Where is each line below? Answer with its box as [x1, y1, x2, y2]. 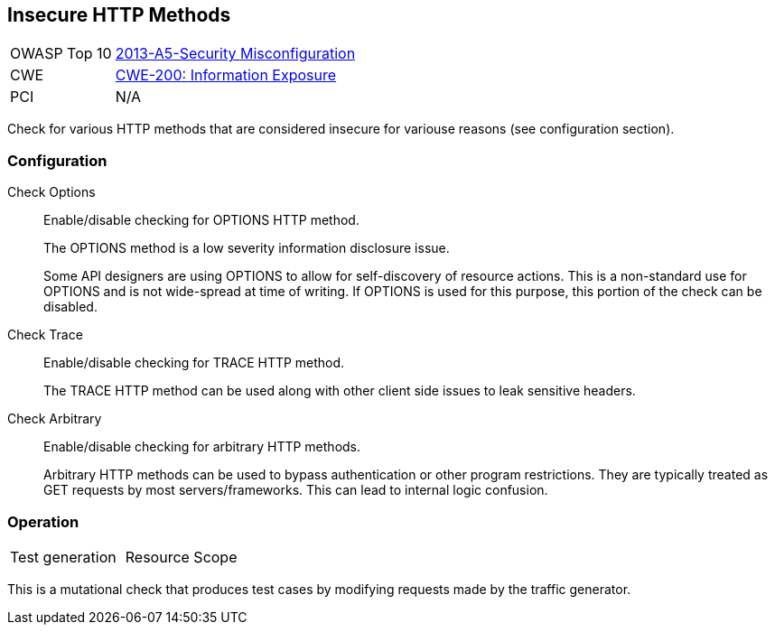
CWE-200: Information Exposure [115, 66, 337, 85]
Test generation [10, 547, 117, 566]
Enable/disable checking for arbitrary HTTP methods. [43, 439, 361, 455]
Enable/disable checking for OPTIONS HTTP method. [43, 212, 359, 228]
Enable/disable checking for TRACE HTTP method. [43, 355, 345, 371]
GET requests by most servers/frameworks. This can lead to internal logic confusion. [43, 482, 548, 498]
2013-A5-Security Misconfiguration [115, 44, 356, 63]
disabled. [43, 299, 98, 315]
